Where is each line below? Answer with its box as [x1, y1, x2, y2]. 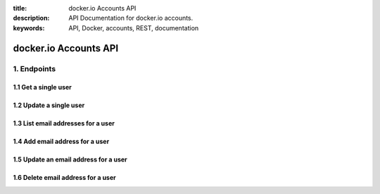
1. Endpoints [13, 63, 56, 73]
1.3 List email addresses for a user [13, 119, 115, 128]
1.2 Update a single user [13, 101, 85, 109]
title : [13, 4, 27, 12]
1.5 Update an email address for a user [13, 155, 128, 164]
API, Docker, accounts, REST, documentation [68, 23, 199, 32]
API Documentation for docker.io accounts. [68, 14, 194, 23]
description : [13, 14, 50, 23]
